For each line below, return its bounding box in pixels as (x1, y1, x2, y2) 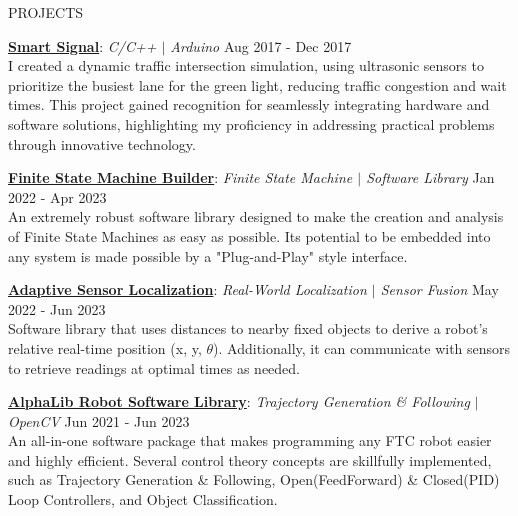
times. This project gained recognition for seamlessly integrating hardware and (8, 94, 490, 115)
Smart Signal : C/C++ (8, 35, 157, 56)
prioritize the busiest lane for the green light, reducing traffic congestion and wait (8, 74, 507, 95)
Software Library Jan (366, 167, 495, 188)
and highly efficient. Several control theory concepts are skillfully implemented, (8, 449, 492, 470)
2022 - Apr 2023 (8, 186, 107, 207)
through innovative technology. (8, 133, 196, 154)
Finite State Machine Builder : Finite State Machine (8, 167, 353, 188)
